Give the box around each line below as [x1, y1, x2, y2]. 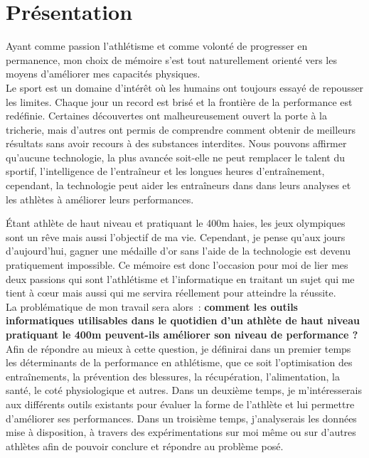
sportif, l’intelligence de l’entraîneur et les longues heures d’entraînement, [6, 164, 325, 179]
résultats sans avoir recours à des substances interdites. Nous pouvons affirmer [6, 136, 347, 151]
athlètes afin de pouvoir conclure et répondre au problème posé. [6, 438, 284, 453]
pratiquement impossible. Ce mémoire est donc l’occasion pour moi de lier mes [6, 257, 348, 272]
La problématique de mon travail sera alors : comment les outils [6, 299, 298, 314]
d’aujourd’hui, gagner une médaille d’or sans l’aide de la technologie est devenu [6, 243, 351, 258]
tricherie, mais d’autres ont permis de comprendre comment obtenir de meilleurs [6, 122, 356, 137]
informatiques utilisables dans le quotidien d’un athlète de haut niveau [6, 313, 360, 328]
